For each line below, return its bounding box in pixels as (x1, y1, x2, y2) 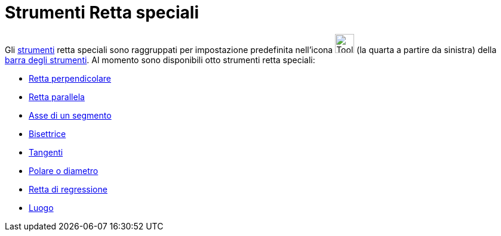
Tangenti (29, 147, 63, 157)
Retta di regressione (29, 184, 107, 194)
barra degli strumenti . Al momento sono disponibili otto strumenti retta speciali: (5, 54, 315, 65)
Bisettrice (29, 128, 66, 139)
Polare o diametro (29, 165, 99, 176)
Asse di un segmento (29, 110, 112, 120)
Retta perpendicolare (29, 73, 112, 83)
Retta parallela (29, 91, 85, 102)
